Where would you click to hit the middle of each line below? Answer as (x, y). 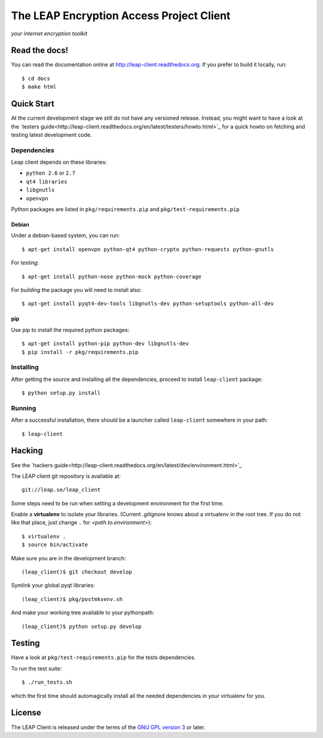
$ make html (39, 87)
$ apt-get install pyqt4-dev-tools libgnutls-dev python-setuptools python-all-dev (148, 304)
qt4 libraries (47, 182)
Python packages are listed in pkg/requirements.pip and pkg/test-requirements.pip (125, 209)
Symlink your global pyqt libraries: (53, 585)
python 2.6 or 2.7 (51, 173)
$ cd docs (36, 78)
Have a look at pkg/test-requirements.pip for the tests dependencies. (103, 657)
